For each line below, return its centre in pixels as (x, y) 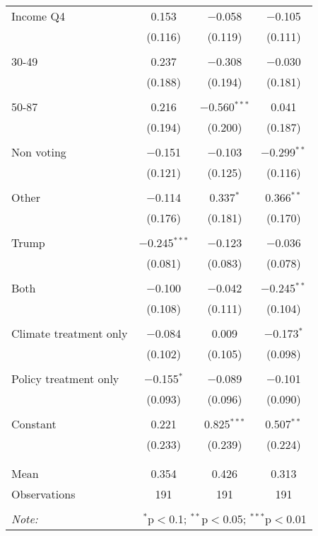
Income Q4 (38, 16)
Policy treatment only (65, 378)
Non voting (39, 152)
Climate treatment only (70, 333)
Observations (43, 494)
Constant (34, 424)
